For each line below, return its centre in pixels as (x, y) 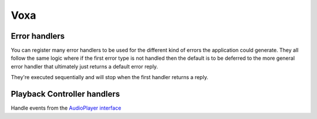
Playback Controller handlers (65, 94)
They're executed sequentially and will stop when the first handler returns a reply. (109, 77)
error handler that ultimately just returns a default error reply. (85, 66)
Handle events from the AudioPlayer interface (66, 108)
